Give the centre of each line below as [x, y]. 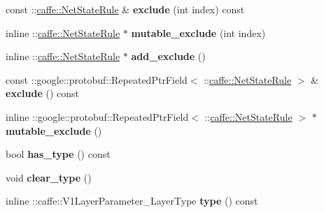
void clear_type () [49, 177]
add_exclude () [168, 56]
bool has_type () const [58, 154]
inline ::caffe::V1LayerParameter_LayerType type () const [132, 201]
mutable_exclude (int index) [198, 32]
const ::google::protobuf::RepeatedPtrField [97, 79]
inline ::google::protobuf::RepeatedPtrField [97, 116]
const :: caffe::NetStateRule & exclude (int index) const [125, 9]
